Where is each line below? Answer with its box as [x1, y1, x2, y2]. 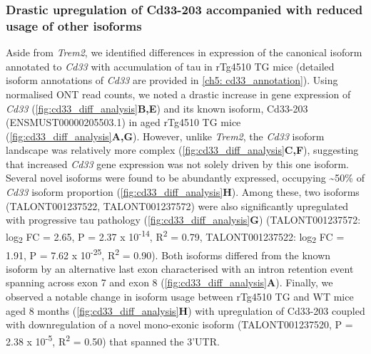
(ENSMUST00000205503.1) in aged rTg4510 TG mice [6, 115, 241, 130]
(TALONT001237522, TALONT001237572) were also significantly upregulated [6, 198, 349, 213]
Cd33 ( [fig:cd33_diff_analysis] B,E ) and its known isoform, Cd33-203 [6, 100, 308, 115]
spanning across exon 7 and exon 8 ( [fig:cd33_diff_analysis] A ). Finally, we [6, 275, 333, 290]
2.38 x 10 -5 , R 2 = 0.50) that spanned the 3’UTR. [6, 331, 220, 348]
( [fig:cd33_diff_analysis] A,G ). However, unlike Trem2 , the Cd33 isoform [6, 128, 325, 143]
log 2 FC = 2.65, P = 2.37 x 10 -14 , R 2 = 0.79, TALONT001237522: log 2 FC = [6, 227, 345, 246]
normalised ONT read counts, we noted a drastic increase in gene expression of [6, 86, 351, 101]
